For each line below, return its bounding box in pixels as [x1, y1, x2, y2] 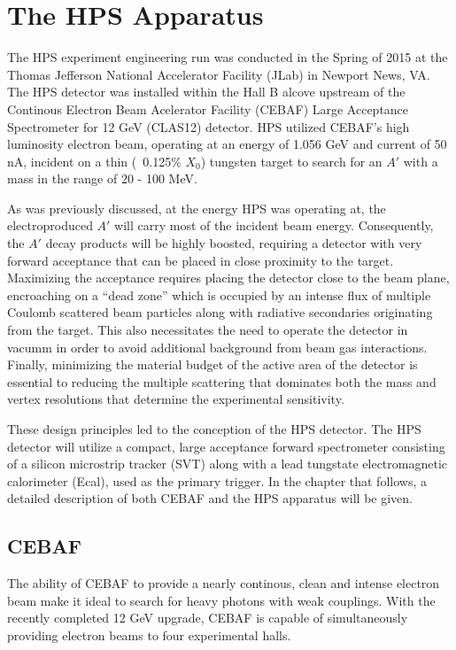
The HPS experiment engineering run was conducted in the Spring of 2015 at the [7, 48, 448, 66]
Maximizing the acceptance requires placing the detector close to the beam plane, [7, 268, 450, 287]
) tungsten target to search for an [200, 151, 383, 170]
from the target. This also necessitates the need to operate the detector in [7, 321, 408, 339]
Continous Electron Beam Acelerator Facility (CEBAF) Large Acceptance [7, 99, 409, 118]
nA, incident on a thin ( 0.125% [7, 151, 182, 170]
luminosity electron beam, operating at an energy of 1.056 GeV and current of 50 [7, 135, 447, 153]
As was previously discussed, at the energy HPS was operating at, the [7, 198, 386, 217]
